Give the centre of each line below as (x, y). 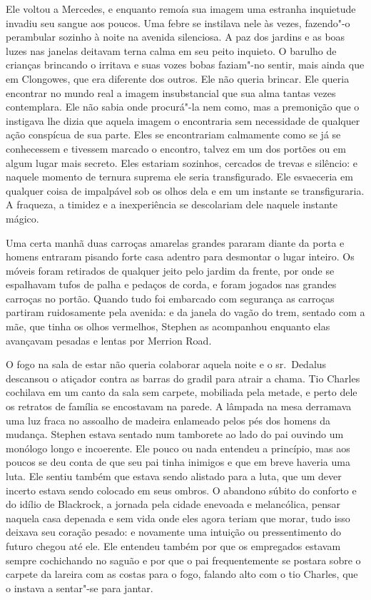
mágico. (22, 218)
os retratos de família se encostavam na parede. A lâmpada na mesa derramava (179, 406)
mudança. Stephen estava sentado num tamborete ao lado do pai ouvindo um (175, 434)
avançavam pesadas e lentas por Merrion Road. (109, 340)
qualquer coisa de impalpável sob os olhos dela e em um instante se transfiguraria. (185, 190)
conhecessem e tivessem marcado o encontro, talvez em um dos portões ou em (176, 148)
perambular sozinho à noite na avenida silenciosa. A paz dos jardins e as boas (176, 37)
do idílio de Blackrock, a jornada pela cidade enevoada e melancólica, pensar (173, 504)
